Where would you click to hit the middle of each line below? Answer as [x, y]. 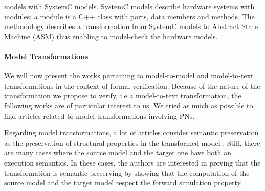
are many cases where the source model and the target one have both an [118, 153]
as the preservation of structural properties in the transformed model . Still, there [132, 142]
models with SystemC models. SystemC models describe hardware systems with [129, 6]
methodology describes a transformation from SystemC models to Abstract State [131, 26]
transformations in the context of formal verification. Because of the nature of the [132, 85]
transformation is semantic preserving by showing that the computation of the [127, 172]
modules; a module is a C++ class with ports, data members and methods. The [129, 16]
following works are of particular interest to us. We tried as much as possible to [129, 105]
